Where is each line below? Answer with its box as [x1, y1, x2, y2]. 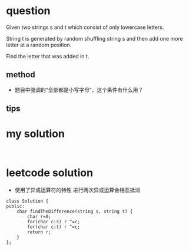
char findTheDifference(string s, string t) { [16, 209, 133, 214]
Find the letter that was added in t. [6, 52, 89, 60]
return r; [27, 229, 51, 235]
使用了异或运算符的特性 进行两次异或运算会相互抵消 [14, 187, 140, 194]
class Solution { [6, 199, 49, 204]
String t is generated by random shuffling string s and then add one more [6, 35, 184, 42]
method [6, 70, 35, 80]
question [6, 4, 51, 18]
